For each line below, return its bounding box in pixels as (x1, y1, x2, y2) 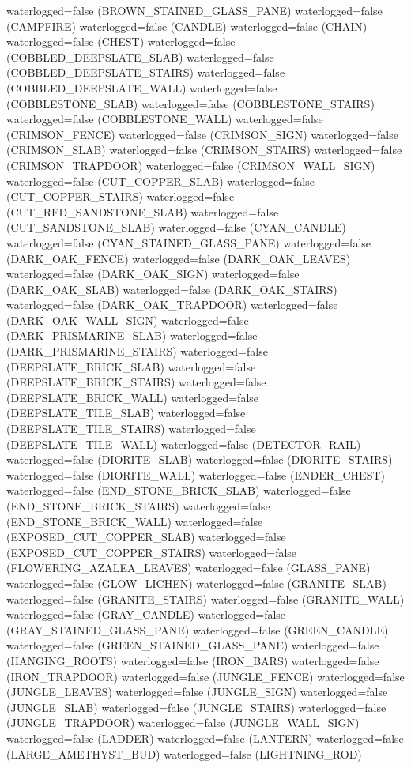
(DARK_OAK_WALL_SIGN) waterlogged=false (6, 311, 249, 328)
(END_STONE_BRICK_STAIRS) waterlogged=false (6, 498, 270, 514)
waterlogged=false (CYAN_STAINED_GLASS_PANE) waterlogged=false (6, 234, 371, 250)
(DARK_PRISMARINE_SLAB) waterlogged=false (6, 327, 258, 344)
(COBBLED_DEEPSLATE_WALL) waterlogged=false (6, 79, 277, 96)
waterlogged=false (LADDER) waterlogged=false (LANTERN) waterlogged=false (6, 729, 404, 746)
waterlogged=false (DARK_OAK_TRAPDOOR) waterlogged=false (6, 296, 338, 313)
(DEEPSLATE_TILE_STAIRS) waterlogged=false (6, 420, 256, 437)
